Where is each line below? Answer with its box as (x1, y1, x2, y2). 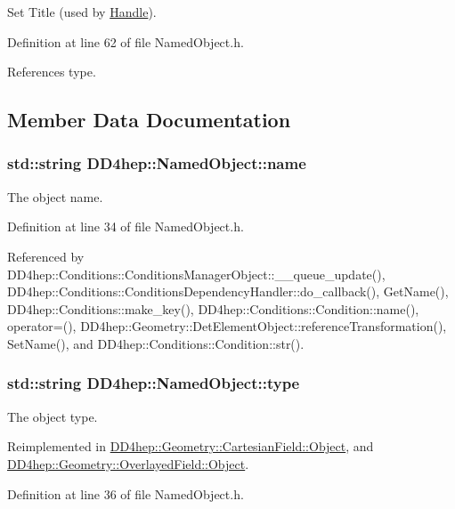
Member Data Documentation (7, 106, 291, 133)
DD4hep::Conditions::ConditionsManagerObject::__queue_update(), (7, 264, 386, 283)
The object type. (7, 407, 98, 425)
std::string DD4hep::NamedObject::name (7, 152, 306, 174)
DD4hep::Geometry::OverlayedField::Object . (7, 454, 249, 473)
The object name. (7, 187, 103, 206)
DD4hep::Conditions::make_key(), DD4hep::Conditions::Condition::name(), (7, 299, 419, 318)
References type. (7, 62, 96, 81)
